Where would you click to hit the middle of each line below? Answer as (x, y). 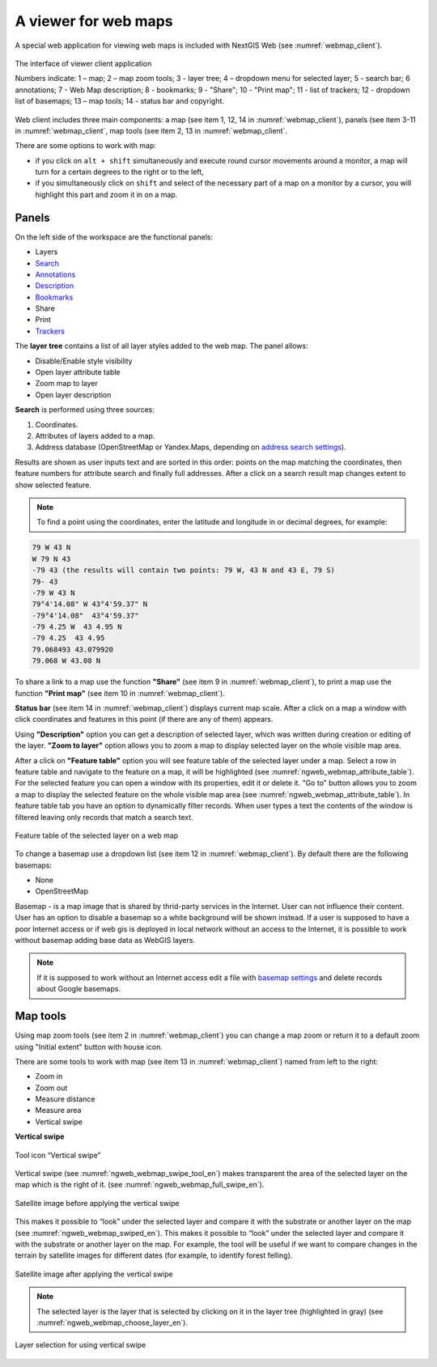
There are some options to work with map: (86, 146)
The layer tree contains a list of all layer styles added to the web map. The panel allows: (161, 346)
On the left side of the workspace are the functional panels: (114, 237)
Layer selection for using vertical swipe (80, 1345)
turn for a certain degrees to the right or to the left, (119, 172)
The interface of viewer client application (83, 63)
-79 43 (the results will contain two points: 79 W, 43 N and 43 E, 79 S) (184, 570)
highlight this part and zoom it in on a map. (106, 194)
